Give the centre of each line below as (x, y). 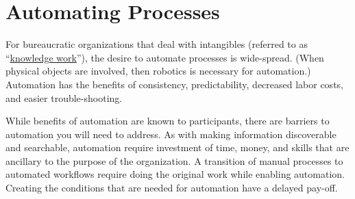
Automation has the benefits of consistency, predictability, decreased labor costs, (174, 84)
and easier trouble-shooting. (64, 97)
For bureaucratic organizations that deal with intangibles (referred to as (157, 44)
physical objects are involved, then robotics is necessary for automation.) (158, 71)
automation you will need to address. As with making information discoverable (171, 134)
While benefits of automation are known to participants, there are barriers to (168, 121)
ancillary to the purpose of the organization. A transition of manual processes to (174, 160)
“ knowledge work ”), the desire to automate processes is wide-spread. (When (165, 57)
